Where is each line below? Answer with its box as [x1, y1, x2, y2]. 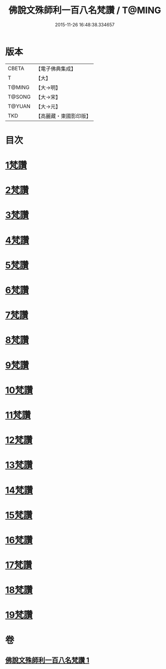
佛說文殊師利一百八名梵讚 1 [5, 656, 90, 664]
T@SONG [8, 93, 31, 100]
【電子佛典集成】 [35, 65, 77, 72]
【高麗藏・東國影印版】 [35, 112, 92, 119]
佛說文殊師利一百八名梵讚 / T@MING [8, 5, 161, 16]
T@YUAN [8, 102, 31, 110]
